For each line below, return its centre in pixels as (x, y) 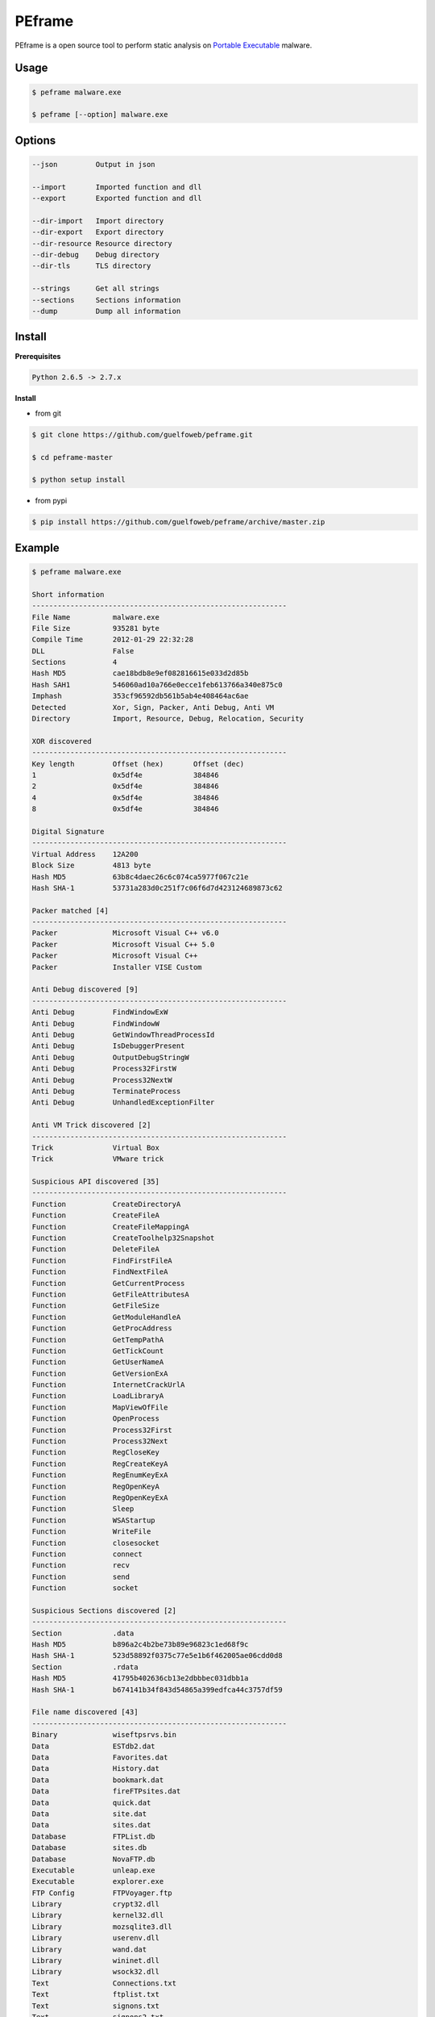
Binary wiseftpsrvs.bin (104, 1735)
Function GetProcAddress (102, 1328)
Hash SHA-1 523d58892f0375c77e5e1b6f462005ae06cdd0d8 (157, 1656)
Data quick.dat (91, 1802)
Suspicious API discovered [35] (96, 1182)
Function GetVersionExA (100, 1373)
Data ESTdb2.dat (94, 1746)
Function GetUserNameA (98, 1362)
